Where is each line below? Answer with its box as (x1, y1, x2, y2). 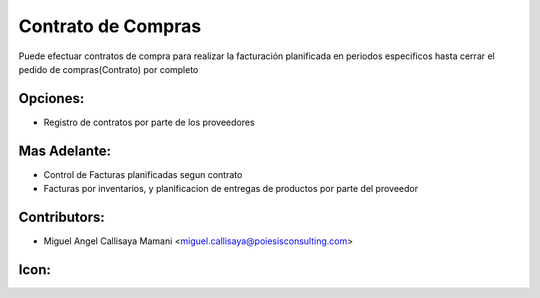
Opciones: (18, 90, 85, 107)
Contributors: (18, 208, 105, 225)
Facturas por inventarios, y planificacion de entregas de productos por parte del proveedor (43, 183, 419, 195)
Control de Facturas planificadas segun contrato (43, 168, 243, 180)
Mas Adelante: (18, 142, 112, 159)
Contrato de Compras (18, 15, 202, 37)
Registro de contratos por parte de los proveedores (43, 116, 255, 128)
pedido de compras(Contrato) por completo (18, 63, 199, 75)
